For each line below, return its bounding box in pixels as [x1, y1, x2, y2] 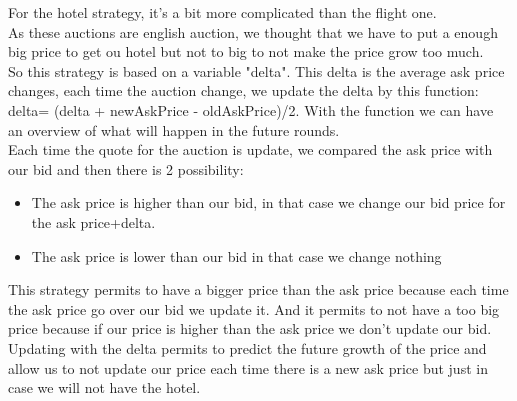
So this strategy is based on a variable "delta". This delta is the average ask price [8, 60, 505, 81]
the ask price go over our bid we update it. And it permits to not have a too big [8, 298, 500, 319]
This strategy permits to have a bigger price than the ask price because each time [8, 279, 509, 300]
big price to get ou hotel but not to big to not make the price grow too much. [8, 41, 484, 62]
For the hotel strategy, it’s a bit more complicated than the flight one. [8, 2, 437, 22]
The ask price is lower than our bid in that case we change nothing [31, 245, 442, 266]
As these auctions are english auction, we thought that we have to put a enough [8, 21, 498, 42]
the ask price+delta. [31, 211, 156, 232]
